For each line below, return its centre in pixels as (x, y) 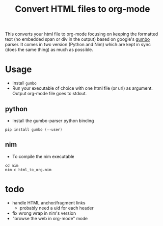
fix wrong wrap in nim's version (44, 213)
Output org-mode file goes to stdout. (49, 94)
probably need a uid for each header (57, 208)
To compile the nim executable (43, 156)
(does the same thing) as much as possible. (49, 50)
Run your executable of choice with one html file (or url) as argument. (82, 88)
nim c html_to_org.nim (28, 170)
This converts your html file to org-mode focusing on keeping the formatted (81, 34)
